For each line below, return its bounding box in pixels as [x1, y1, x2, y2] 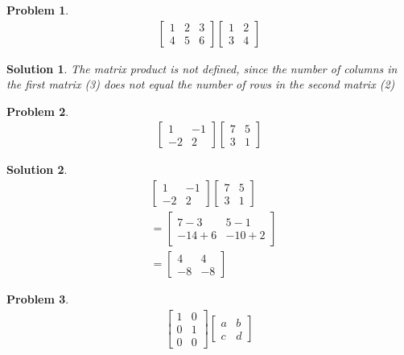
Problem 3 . [6, 291, 69, 308]
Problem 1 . [6, 2, 69, 18]
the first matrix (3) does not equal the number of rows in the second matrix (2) [6, 76, 395, 93]
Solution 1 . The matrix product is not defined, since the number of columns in [6, 60, 398, 76]
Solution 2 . [6, 161, 68, 178]
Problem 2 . [6, 102, 69, 119]
